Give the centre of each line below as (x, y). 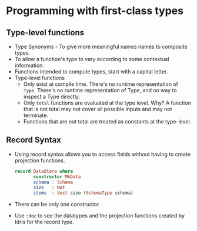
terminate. (36, 115)
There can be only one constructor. (57, 205)
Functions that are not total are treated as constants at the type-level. (107, 121)
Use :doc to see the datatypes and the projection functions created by (100, 216)
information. (29, 65)
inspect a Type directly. (52, 96)
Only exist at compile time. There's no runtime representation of (101, 84)
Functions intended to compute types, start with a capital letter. (91, 71)
